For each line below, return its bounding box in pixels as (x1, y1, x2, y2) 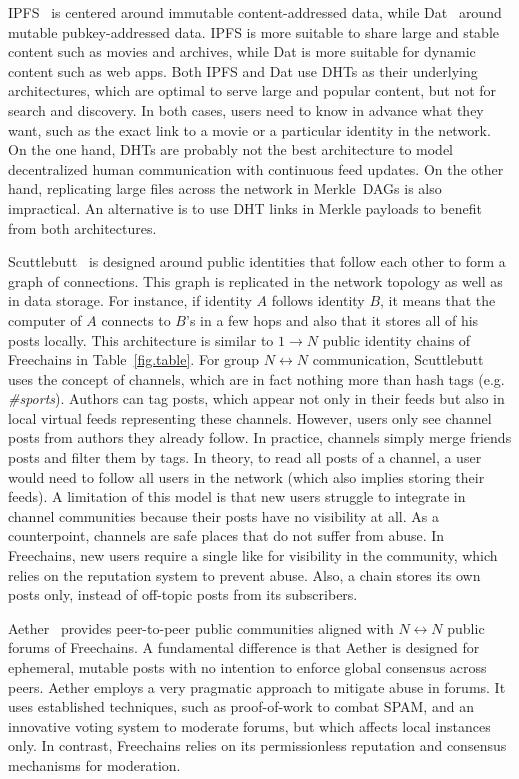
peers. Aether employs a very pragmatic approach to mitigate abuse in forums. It (8, 676, 506, 697)
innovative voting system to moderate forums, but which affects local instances (8, 715, 491, 736)
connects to (101, 309, 171, 330)
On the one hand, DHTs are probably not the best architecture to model (8, 139, 454, 160)
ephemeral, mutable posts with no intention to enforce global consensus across (8, 657, 487, 677)
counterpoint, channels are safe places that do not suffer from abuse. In (8, 525, 445, 546)
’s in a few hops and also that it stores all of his (185, 309, 479, 330)
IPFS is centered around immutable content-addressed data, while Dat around (8, 2, 502, 22)
